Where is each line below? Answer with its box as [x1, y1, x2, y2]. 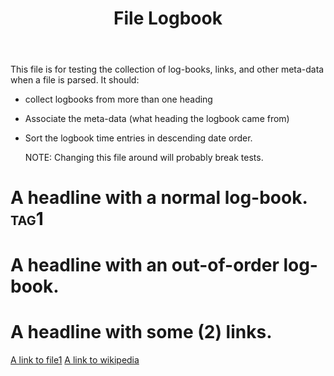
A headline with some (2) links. [10, 320, 273, 343]
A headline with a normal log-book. [10, 187, 308, 209]
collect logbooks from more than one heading [24, 93, 213, 106]
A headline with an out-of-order [10, 253, 280, 276]
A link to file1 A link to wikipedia [10, 353, 140, 366]
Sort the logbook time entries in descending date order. [24, 132, 253, 144]
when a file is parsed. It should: [10, 74, 140, 86]
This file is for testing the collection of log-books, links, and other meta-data [10, 63, 325, 76]
